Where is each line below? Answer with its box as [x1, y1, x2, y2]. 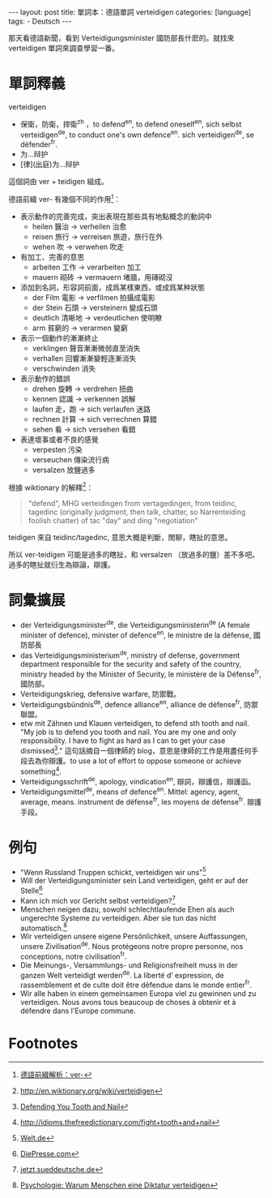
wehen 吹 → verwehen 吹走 [32, 242, 125, 251]
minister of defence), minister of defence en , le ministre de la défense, [19, 629, 252, 640]
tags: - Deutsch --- [8, 16, 72, 26]
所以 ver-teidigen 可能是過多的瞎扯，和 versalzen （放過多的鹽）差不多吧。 [8, 550, 260, 560]
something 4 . [19, 765, 62, 776]
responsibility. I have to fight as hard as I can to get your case [19, 736, 226, 745]
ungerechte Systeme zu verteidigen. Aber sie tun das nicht [19, 912, 217, 922]
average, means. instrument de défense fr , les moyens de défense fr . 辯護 [19, 796, 261, 806]
